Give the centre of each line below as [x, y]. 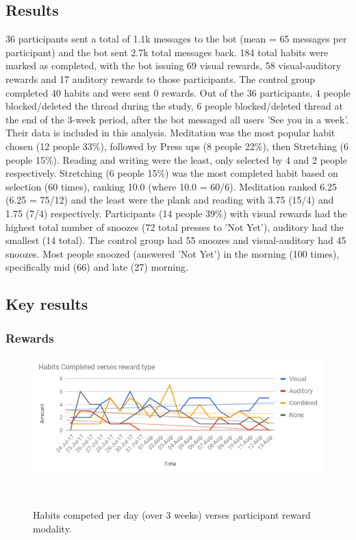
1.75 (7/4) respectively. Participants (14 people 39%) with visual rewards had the [176, 213]
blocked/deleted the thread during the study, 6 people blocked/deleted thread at [174, 106]
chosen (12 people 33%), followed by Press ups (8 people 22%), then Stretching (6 [177, 146]
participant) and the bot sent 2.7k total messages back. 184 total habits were [167, 52]
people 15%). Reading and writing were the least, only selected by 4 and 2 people [176, 159]
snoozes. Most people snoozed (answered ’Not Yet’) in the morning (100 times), [173, 253]
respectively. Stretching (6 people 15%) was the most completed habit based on [172, 173]
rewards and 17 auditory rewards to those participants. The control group [161, 78]
